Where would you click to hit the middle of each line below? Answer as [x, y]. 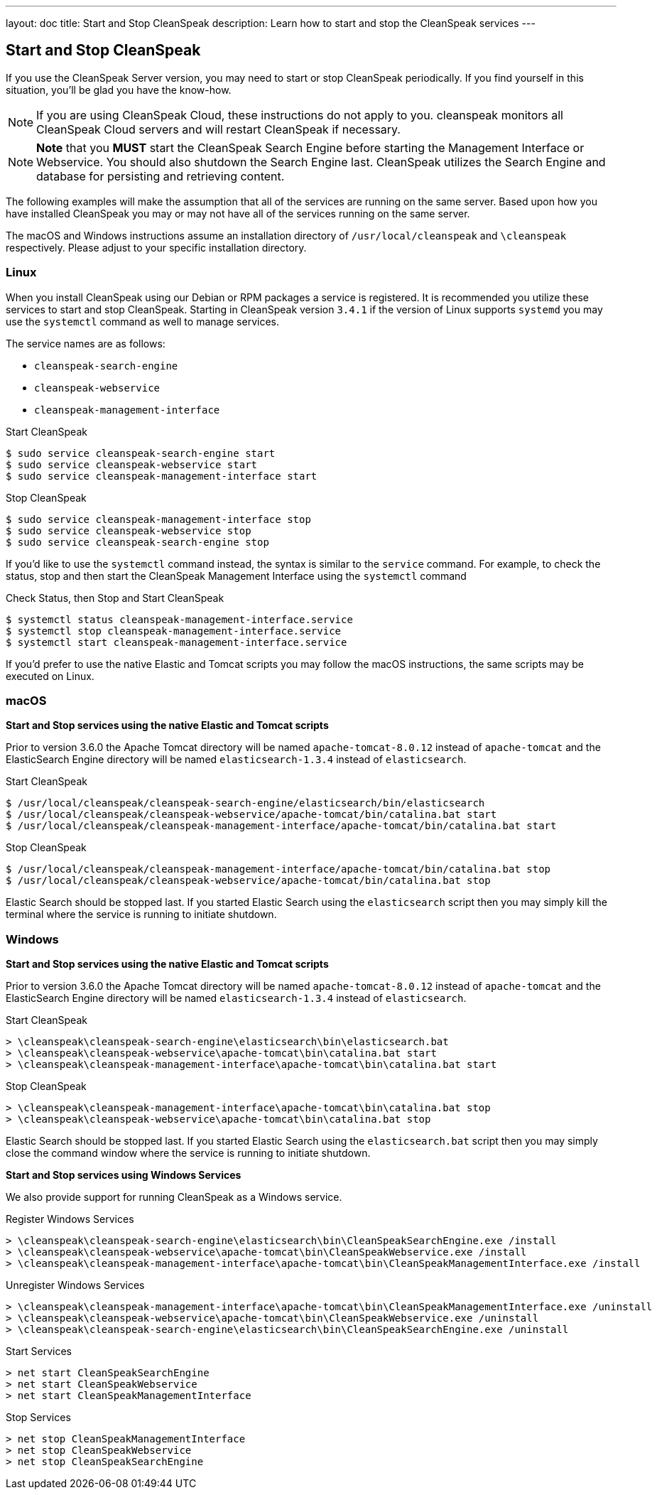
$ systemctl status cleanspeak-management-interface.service [179, 619]
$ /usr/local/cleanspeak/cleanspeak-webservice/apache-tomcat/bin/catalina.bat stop [248, 881]
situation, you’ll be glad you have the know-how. [119, 90]
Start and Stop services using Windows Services [124, 1175]
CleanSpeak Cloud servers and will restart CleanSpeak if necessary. [218, 129]
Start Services [39, 1351]
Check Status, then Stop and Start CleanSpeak [115, 598]
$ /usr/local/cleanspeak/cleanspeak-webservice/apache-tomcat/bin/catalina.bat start [251, 815]
